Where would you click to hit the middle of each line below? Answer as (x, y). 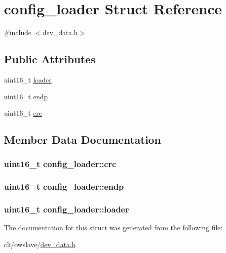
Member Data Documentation (83, 140)
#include (18, 32)
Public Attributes (50, 59)
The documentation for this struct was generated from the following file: (113, 228)
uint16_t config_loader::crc (60, 164)
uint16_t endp (26, 96)
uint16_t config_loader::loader (67, 209)
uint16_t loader (28, 79)
